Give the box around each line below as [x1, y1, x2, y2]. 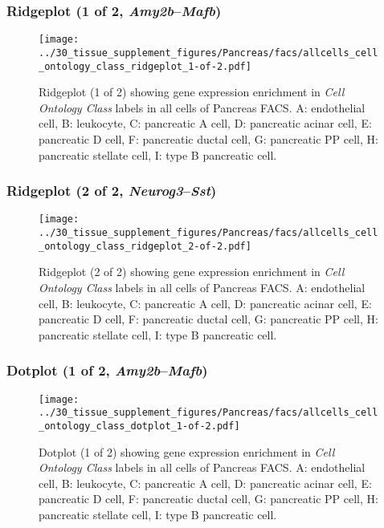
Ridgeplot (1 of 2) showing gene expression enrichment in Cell [39, 83, 345, 100]
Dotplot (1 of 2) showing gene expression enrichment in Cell [39, 443, 335, 460]
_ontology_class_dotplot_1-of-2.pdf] [39, 420, 240, 432]
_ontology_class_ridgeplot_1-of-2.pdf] [39, 60, 251, 72]
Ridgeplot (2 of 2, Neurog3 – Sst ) [6, 181, 217, 201]
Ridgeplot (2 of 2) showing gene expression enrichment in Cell [39, 263, 345, 280]
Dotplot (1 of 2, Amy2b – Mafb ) [6, 360, 208, 380]
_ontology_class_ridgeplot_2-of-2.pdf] [39, 240, 251, 252]
